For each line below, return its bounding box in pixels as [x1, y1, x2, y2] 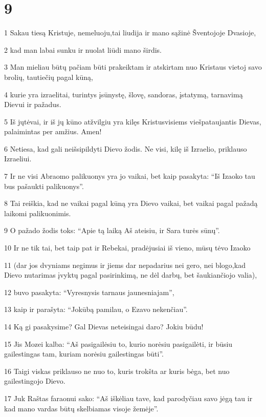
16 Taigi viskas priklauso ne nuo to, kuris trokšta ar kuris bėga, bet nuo [4, 365, 230, 376]
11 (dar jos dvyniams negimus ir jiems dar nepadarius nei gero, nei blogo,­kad [4, 259, 246, 270]
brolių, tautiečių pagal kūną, [4, 71, 93, 82]
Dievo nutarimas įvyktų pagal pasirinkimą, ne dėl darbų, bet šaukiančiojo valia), [4, 269, 257, 280]
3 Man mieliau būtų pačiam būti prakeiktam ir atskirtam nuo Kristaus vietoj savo [4, 61, 262, 72]
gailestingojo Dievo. [4, 376, 65, 386]
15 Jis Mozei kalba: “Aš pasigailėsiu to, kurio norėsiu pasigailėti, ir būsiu [4, 338, 233, 349]
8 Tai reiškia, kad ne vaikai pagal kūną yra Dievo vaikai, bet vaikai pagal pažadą [4, 198, 258, 209]
